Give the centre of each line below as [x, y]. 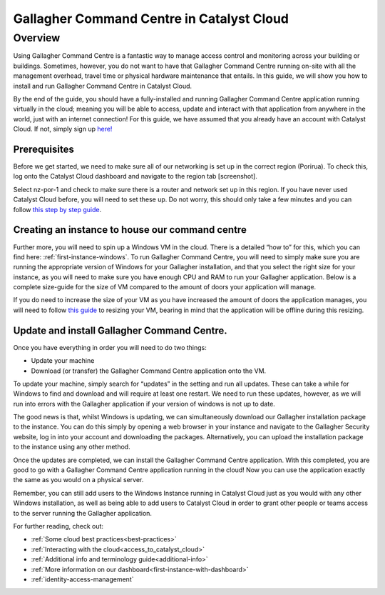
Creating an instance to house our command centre [130, 230]
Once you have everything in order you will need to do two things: [110, 347]
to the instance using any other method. [72, 447]
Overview [37, 38]
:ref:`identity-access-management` [82, 579]
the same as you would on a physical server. [78, 480]
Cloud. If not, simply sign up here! [63, 129]
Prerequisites [43, 149]
